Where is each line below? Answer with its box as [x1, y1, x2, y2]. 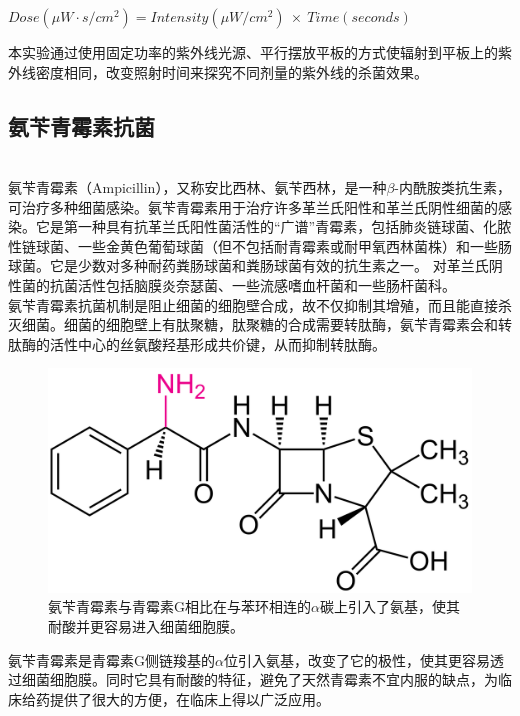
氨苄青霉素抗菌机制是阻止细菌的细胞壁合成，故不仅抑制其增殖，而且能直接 [8, 294, 498, 315]
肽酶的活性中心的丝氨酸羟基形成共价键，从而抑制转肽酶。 [8, 333, 386, 354]
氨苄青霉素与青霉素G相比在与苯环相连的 [48, 596, 311, 617]
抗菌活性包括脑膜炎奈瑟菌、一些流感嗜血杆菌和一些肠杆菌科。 [49, 274, 456, 295]
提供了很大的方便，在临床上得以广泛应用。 [49, 688, 330, 709]
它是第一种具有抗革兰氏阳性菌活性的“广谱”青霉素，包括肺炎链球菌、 [35, 216, 484, 237]
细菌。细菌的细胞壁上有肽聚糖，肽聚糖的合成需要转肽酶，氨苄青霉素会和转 [21, 314, 512, 335]
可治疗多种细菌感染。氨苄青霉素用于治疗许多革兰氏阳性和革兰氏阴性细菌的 [8, 196, 498, 217]
